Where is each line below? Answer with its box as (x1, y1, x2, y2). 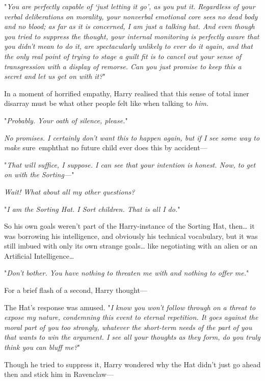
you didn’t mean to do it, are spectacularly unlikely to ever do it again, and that (4, 41, 253, 51)
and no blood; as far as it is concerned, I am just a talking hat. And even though (4, 21, 255, 32)
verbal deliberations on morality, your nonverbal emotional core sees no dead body (4, 11, 258, 21)
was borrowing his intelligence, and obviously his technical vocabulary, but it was (4, 230, 258, 241)
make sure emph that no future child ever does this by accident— (4, 142, 207, 153)
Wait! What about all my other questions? (4, 186, 135, 197)
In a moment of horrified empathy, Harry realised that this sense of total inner (4, 88, 249, 98)
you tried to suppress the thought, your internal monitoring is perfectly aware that (4, 31, 259, 41)
